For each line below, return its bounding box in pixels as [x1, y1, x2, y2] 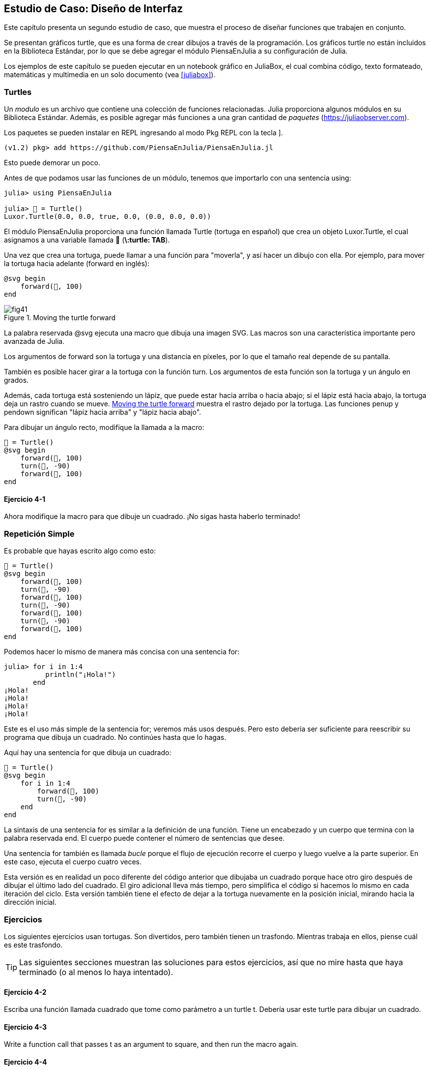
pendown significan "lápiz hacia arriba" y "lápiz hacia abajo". [4, 408, 201, 417]
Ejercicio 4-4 [4, 1057, 47, 1066]
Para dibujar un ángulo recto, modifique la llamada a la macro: [4, 423, 204, 432]
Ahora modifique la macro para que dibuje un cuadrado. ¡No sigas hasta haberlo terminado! [4, 512, 300, 521]
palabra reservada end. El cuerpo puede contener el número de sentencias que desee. [4, 834, 285, 843]
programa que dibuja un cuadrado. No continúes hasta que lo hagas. [4, 733, 227, 742]
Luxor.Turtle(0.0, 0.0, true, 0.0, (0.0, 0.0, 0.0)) [4, 213, 211, 221]
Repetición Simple [4, 528, 75, 539]
